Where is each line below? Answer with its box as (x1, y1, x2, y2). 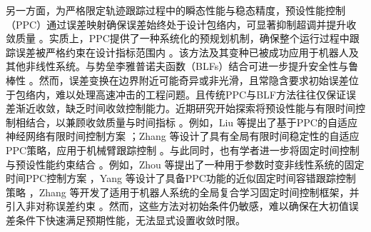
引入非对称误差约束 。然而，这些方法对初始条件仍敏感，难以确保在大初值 (6, 198, 349, 213)
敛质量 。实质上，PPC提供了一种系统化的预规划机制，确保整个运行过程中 (6, 31, 350, 46)
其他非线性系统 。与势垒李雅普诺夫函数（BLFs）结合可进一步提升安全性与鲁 (6, 59, 359, 74)
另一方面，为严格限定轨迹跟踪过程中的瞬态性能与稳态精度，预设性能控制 (6, 3, 345, 17)
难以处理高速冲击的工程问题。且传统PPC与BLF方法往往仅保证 (55, 86, 346, 101)
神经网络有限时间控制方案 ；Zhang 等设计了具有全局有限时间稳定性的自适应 (6, 128, 360, 143)
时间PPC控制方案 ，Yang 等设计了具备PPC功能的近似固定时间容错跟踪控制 (6, 171, 356, 186)
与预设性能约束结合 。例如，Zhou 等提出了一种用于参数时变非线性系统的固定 (6, 156, 365, 171)
